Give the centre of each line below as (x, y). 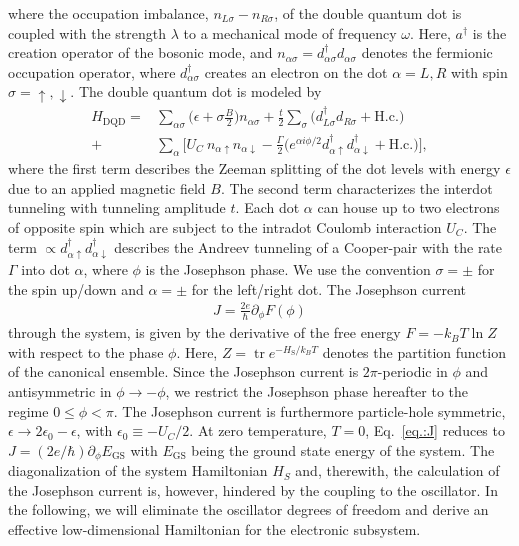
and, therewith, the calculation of (397, 470)
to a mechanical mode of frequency (290, 32)
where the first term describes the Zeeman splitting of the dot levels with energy (254, 168)
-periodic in (412, 371)
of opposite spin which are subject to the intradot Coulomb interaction (225, 226)
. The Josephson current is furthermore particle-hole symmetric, (309, 410)
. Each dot (267, 207)
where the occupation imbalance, (108, 13)
